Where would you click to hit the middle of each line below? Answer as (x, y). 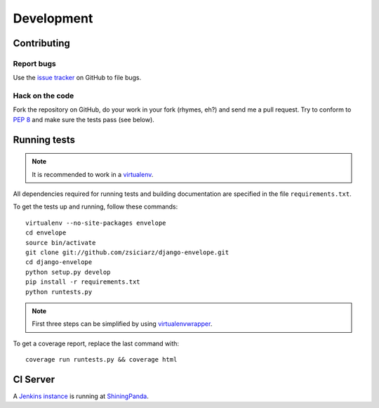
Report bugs (34, 63)
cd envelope (46, 233)
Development (53, 18)
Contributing (41, 43)
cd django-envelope (59, 262)
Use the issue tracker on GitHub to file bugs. (77, 78)
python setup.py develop (68, 272)
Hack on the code (44, 96)
